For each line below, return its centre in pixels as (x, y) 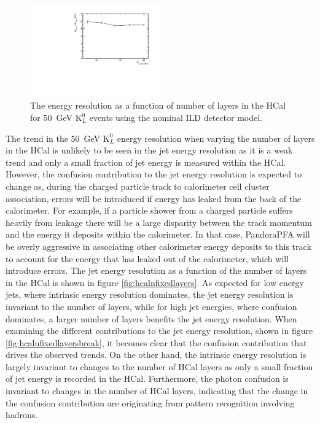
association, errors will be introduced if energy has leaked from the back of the (154, 198)
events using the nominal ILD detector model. (176, 118)
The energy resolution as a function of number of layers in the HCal (158, 105)
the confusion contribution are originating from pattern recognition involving (150, 402)
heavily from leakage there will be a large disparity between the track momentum (159, 222)
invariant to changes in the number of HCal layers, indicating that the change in (157, 391)
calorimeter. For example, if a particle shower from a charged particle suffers (149, 210)
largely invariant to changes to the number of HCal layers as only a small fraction (159, 366)
